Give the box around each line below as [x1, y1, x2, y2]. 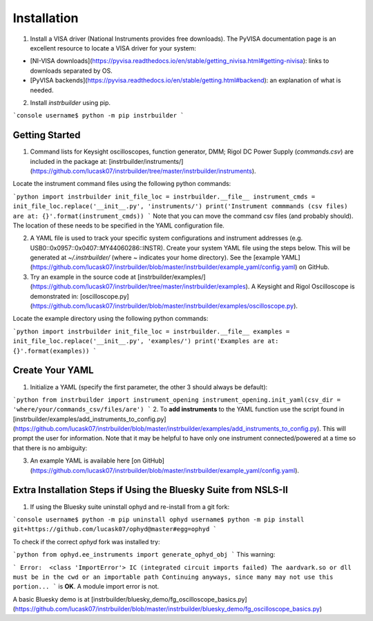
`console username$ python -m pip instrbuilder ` [12, 111, 184, 120]
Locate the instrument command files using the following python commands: [12, 180, 231, 188]
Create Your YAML [12, 364, 94, 376]
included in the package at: [30, 157, 108, 165]
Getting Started [12, 129, 81, 141]
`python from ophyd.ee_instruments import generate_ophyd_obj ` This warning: [12, 550, 276, 559]
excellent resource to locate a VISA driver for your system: [30, 44, 197, 52]
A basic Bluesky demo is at [12, 595, 90, 603]
